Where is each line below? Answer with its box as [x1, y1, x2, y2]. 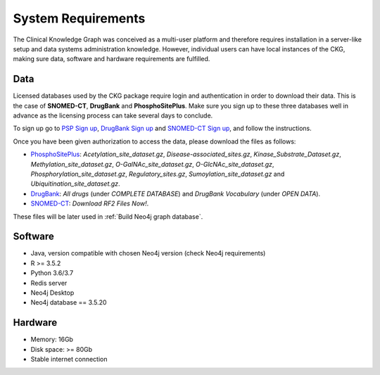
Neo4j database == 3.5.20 [30, 298, 107, 307]
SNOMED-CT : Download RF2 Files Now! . [30, 199, 149, 208]
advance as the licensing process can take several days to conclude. [13, 111, 213, 120]
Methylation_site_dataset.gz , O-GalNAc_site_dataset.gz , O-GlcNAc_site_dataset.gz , [30, 160, 274, 168]
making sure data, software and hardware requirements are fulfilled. [13, 55, 210, 63]
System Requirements [13, 11, 146, 26]
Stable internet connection [30, 355, 108, 364]
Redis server [30, 279, 68, 287]
